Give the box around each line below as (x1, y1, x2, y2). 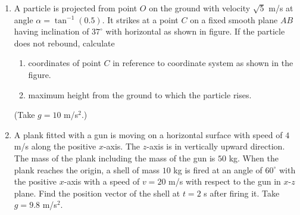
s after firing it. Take (204, 186, 280, 199)
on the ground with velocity (149, 2, 251, 14)
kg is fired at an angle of (173, 163, 262, 176)
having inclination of (14, 25, 89, 38)
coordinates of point (28, 57, 101, 69)
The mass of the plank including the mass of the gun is (14, 151, 215, 164)
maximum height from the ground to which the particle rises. (28, 88, 252, 101)
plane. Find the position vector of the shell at (14, 186, 180, 199)
